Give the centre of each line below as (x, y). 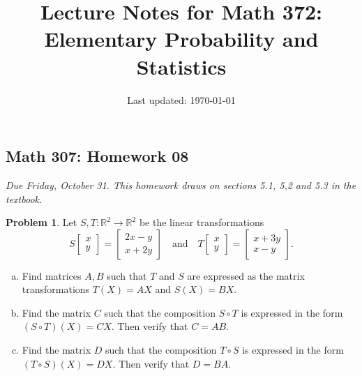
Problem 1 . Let (42, 222)
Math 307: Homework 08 (97, 156)
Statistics (181, 66)
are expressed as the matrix (246, 275)
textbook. (24, 198)
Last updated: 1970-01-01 (181, 99)
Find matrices (52, 275)
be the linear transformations (202, 222)
